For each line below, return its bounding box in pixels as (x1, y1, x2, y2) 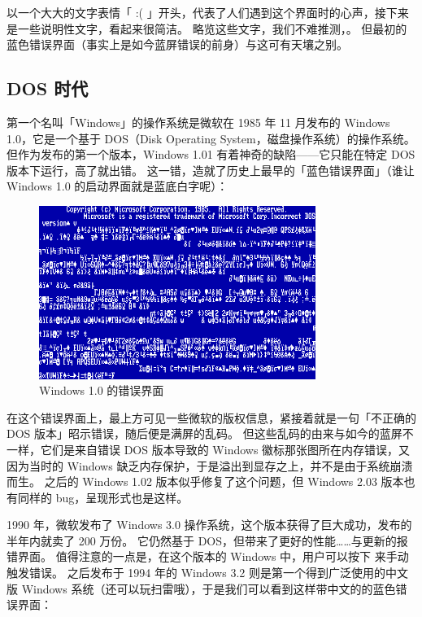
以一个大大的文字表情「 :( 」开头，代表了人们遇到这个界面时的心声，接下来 (7, 4, 409, 20)
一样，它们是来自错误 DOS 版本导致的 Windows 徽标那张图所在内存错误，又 (7, 440, 411, 457)
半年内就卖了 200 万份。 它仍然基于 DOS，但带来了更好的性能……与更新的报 (7, 532, 408, 549)
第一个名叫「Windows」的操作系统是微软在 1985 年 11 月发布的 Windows (7, 113, 390, 130)
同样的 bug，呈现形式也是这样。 (17, 488, 189, 505)
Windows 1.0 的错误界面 (39, 382, 164, 399)
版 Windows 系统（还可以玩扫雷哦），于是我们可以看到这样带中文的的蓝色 (7, 580, 396, 597)
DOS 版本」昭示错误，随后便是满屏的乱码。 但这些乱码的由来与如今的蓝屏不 (7, 425, 414, 442)
